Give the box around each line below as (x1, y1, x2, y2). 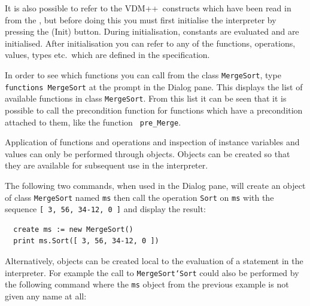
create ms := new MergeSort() (13, 225, 133, 234)
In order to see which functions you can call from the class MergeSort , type (5, 68, 281, 81)
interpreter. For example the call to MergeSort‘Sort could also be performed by (5, 266, 299, 279)
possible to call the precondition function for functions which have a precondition (5, 103, 303, 116)
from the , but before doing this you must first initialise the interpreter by (5, 13, 276, 26)
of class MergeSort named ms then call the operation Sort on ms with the (5, 191, 274, 203)
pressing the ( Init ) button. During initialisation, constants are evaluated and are (5, 25, 299, 38)
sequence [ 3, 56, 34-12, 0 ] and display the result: (5, 203, 206, 215)
